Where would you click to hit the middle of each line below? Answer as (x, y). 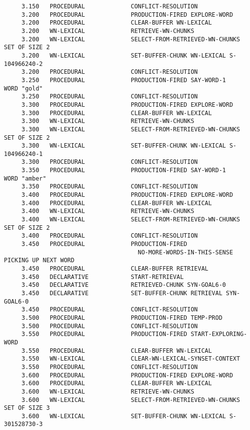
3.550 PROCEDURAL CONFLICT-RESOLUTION (109, 367)
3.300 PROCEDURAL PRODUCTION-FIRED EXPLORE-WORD (127, 105)
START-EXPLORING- (219, 334)
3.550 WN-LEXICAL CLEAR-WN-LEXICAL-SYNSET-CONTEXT (131, 359)
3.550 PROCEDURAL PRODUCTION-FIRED (104, 334)
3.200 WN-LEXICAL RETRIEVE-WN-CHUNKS (108, 31)
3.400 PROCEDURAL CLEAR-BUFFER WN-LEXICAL (117, 203)
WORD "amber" (25, 178)
